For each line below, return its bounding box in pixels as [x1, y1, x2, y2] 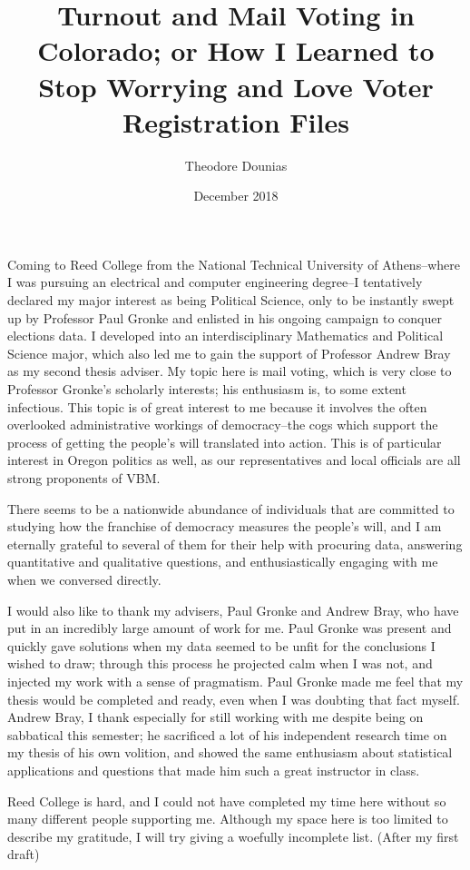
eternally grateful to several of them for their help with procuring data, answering [7, 534, 463, 553]
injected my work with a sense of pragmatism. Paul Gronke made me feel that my [7, 671, 464, 690]
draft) [7, 845, 40, 864]
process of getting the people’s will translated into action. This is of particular [7, 432, 442, 451]
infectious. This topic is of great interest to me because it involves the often [7, 397, 427, 416]
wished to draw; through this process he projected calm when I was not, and [7, 654, 433, 673]
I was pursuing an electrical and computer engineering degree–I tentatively [7, 272, 423, 292]
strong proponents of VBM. [7, 469, 161, 487]
